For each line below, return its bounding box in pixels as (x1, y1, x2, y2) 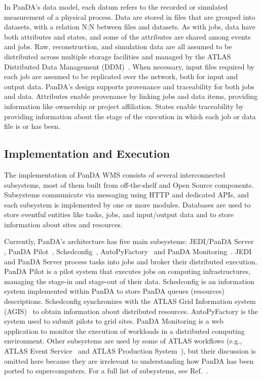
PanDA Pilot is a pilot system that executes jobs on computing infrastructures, (4, 266, 250, 277)
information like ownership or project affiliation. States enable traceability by (4, 100, 244, 111)
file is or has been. (4, 121, 61, 131)
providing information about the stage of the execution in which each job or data (4, 111, 256, 121)
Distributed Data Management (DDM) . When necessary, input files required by (4, 61, 255, 72)
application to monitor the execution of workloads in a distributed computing (4, 325, 245, 336)
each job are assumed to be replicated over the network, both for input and (4, 71, 238, 82)
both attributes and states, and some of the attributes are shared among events (4, 31, 251, 42)
